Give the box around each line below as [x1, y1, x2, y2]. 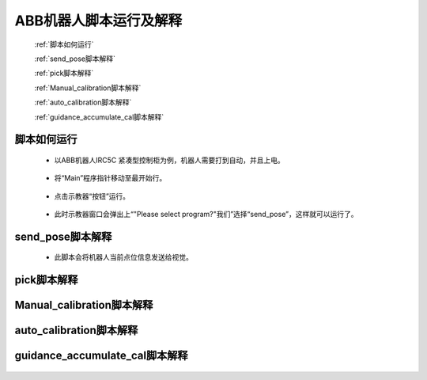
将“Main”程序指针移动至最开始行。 [54, 173, 167, 183]
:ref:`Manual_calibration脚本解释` [34, 83, 142, 93]
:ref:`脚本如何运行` [34, 40, 94, 49]
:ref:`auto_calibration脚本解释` [34, 97, 132, 107]
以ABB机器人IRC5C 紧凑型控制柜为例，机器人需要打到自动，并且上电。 [54, 155, 285, 165]
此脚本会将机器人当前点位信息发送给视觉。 [54, 253, 193, 262]
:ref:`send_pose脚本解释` [34, 54, 116, 63]
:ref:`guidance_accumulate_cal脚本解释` [34, 112, 164, 122]
